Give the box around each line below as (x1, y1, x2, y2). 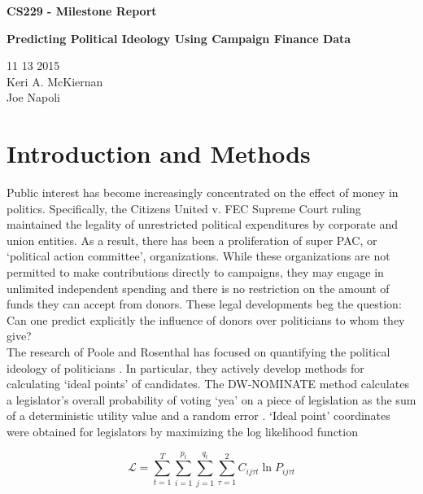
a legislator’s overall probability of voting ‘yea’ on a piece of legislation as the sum (7, 391, 416, 408)
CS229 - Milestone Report (7, 2, 157, 19)
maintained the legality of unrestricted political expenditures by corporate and (7, 216, 399, 233)
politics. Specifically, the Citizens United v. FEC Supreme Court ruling (7, 199, 361, 216)
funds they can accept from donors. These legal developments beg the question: (7, 295, 402, 313)
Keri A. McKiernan (7, 72, 103, 90)
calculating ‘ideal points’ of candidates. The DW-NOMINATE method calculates (7, 375, 409, 392)
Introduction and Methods (7, 137, 311, 170)
